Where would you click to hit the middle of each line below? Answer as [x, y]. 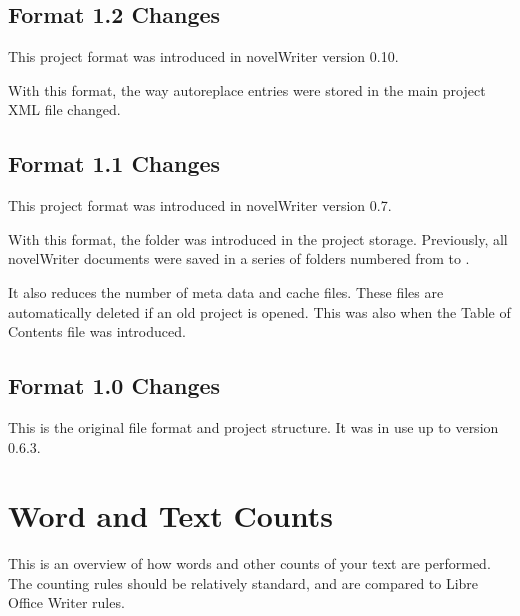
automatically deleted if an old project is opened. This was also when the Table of [259, 311]
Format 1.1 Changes [114, 163]
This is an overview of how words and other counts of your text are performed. [249, 563]
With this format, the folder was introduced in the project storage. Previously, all [258, 238]
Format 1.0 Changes [114, 385]
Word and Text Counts [170, 515]
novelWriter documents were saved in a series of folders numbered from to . [239, 258]
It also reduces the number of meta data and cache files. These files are [226, 291]
